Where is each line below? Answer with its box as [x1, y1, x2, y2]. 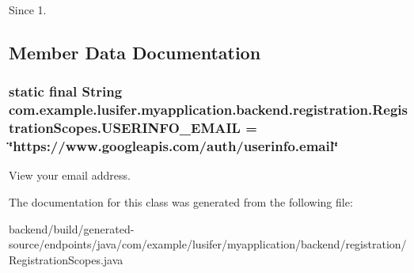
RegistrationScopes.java [9, 251, 123, 267]
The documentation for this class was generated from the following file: [9, 193, 353, 210]
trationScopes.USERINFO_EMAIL [9, 118, 241, 138]
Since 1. [9, 2, 47, 17]
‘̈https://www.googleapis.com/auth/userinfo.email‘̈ [9, 136, 339, 156]
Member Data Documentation [9, 40, 261, 64]
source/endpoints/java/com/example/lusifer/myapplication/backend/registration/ [9, 236, 407, 252]
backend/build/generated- [9, 220, 135, 237]
